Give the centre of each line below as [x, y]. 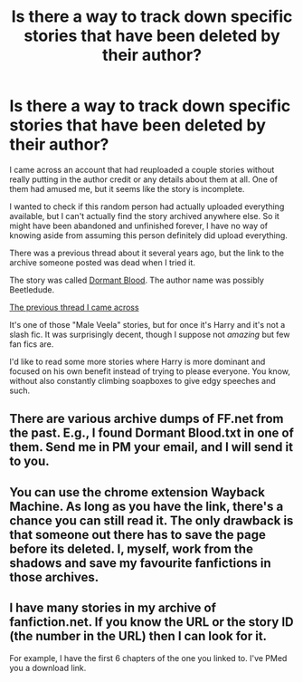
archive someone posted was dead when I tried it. [103, 262]
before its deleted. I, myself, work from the [131, 548]
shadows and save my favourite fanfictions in [140, 563]
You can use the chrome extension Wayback [137, 492]
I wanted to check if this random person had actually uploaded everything [147, 207]
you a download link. [48, 668]
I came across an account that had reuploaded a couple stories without [142, 169]
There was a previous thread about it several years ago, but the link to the [147, 253]
